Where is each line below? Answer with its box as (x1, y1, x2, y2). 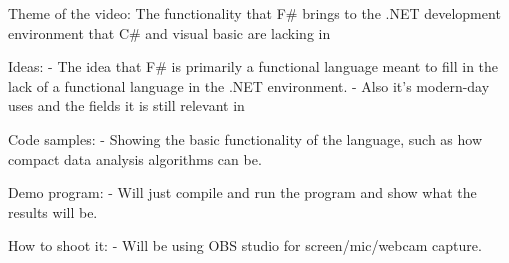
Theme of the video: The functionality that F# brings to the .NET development (8, 3, 501, 23)
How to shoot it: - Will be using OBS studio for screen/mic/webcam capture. (8, 235, 482, 256)
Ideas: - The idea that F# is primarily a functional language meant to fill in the (8, 56, 499, 77)
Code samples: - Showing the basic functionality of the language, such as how (8, 128, 483, 149)
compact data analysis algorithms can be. (8, 148, 262, 169)
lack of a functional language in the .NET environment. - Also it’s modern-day (8, 75, 490, 96)
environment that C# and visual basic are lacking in (8, 22, 331, 43)
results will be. (8, 201, 98, 222)
